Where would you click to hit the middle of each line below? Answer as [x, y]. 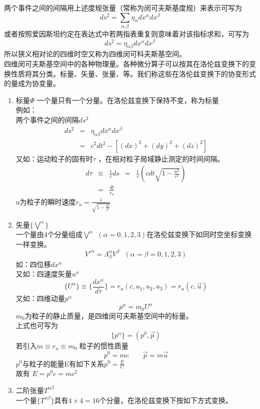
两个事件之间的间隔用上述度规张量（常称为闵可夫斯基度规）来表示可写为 [123, 7]
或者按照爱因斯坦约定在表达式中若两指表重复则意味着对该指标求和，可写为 [126, 33]
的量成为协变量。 [32, 83]
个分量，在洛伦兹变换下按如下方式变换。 [166, 400]
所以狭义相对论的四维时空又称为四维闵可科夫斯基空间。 [95, 54]
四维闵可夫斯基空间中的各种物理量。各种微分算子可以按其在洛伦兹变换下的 [126, 64]
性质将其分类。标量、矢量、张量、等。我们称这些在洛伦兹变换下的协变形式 [133, 73]
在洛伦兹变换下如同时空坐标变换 [199, 234]
